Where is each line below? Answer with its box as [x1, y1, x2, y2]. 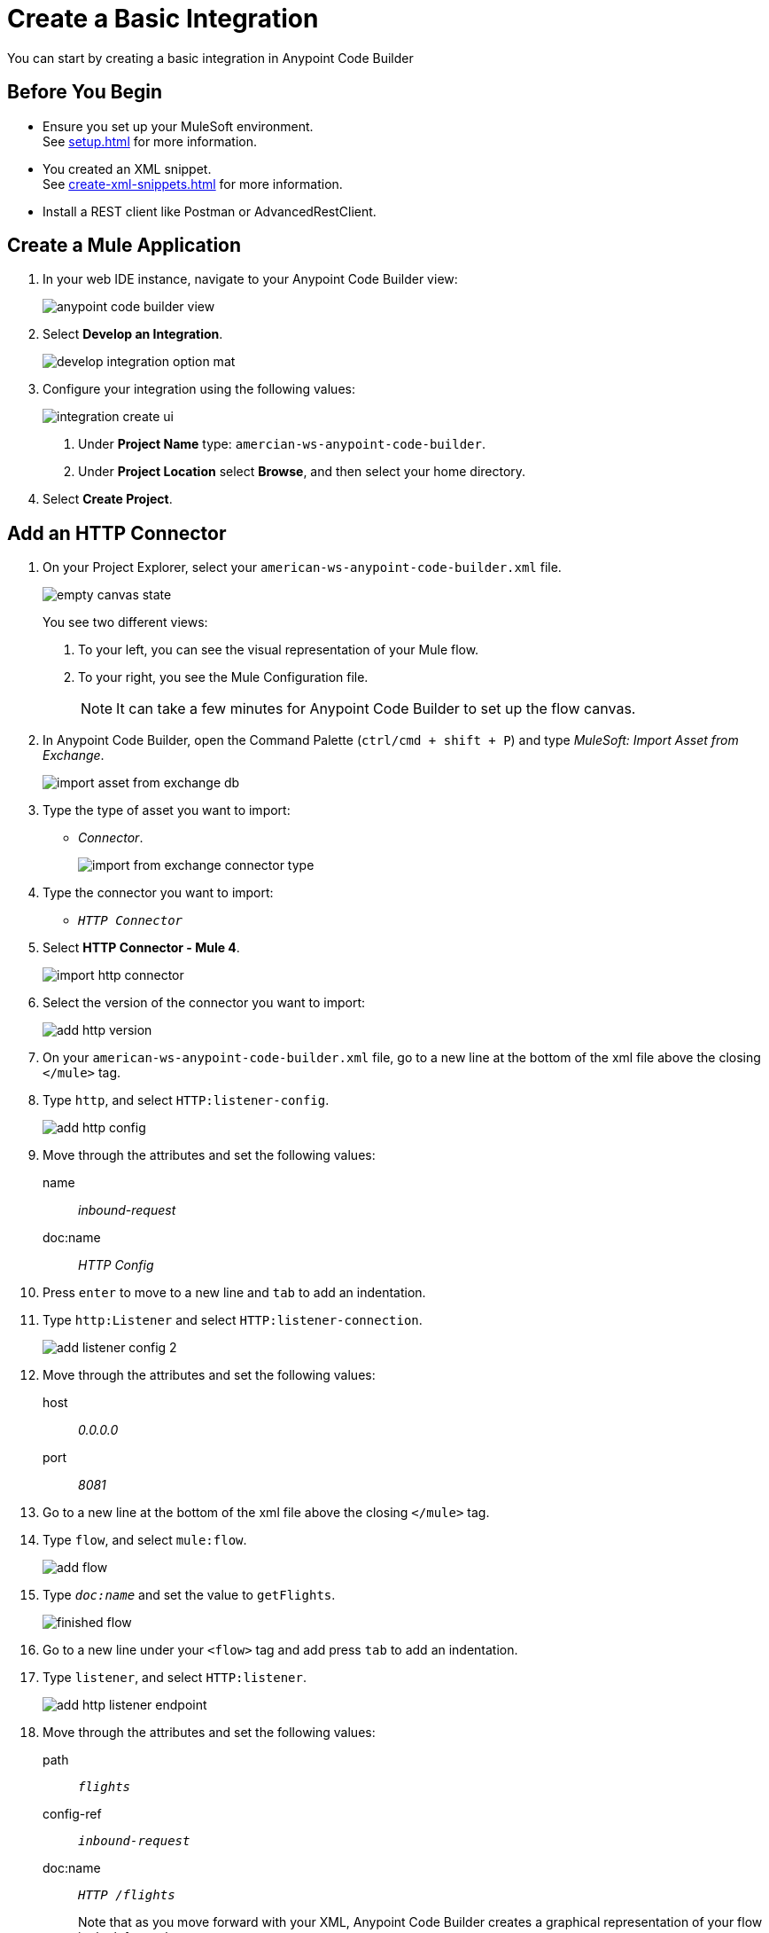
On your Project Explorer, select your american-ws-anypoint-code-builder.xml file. [43, 560, 562, 575]
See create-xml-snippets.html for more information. [43, 176, 343, 192]
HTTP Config [78, 1257, 154, 1273]
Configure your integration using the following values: [43, 381, 355, 397]
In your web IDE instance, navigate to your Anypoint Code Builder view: [43, 271, 458, 287]
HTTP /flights [78, 1888, 175, 1903]
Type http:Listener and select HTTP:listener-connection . [43, 1312, 423, 1328]
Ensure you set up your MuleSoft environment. [43, 118, 314, 134]
